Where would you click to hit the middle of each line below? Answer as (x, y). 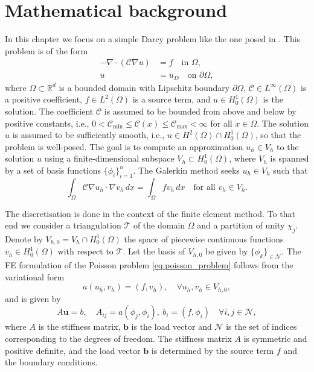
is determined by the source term (213, 350)
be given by (227, 251)
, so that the (278, 135)
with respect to (85, 251)
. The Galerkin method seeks (186, 170)
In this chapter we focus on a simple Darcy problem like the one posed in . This (153, 39)
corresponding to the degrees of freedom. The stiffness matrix (118, 339)
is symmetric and (275, 339)
